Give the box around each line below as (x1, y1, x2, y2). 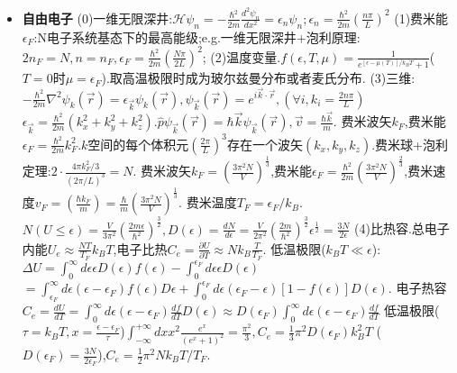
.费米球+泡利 (371, 134, 448, 153)
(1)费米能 (394, 8, 449, 27)
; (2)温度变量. (202, 47, 281, 66)
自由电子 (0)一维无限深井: (22, 8, 173, 27)
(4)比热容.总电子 (354, 219, 450, 238)
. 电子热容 (388, 278, 447, 297)
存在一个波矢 (227, 134, 303, 153)
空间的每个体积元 (87, 134, 189, 153)
